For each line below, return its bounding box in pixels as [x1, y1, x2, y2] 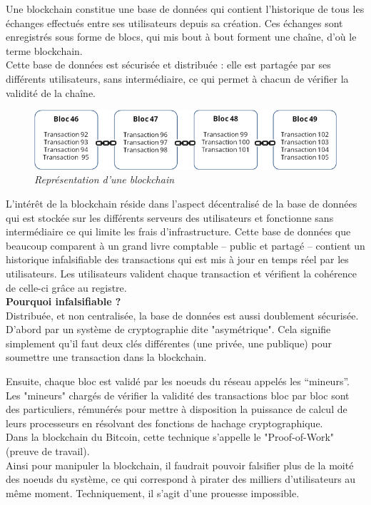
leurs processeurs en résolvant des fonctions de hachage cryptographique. [6, 415, 323, 430]
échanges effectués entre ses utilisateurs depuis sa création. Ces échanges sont [6, 15, 343, 30]
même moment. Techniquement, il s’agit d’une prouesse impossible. [6, 485, 300, 500]
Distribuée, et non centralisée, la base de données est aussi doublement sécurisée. [6, 307, 359, 322]
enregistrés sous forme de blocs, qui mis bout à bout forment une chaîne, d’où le [6, 29, 357, 44]
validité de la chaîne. [6, 85, 96, 100]
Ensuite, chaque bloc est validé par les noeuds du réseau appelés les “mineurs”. [6, 374, 350, 389]
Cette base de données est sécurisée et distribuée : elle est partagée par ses [6, 57, 331, 72]
